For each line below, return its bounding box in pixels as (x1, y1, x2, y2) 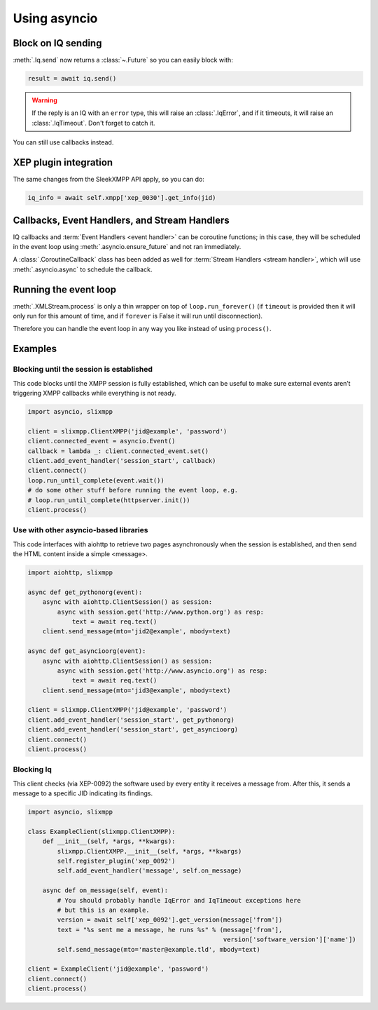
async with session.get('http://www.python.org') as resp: (57, 607, 265, 616)
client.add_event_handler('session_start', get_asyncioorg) (27, 726, 239, 734)
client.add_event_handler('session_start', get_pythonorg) (27, 715, 234, 724)
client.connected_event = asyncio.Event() (27, 437, 176, 445)
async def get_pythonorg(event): (27, 588, 143, 596)
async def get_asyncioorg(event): (27, 647, 146, 655)
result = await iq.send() (27, 74, 117, 83)
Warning (31, 96, 57, 105)
